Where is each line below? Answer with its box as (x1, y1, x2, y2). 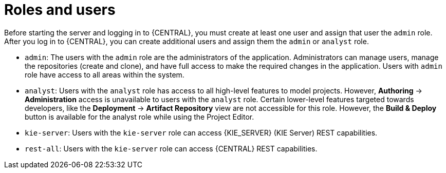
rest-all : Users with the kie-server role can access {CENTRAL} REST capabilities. (25, 144, 318, 153)
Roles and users (4, 1, 116, 18)
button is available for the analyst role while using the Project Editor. (25, 112, 254, 121)
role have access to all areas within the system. (25, 70, 184, 79)
